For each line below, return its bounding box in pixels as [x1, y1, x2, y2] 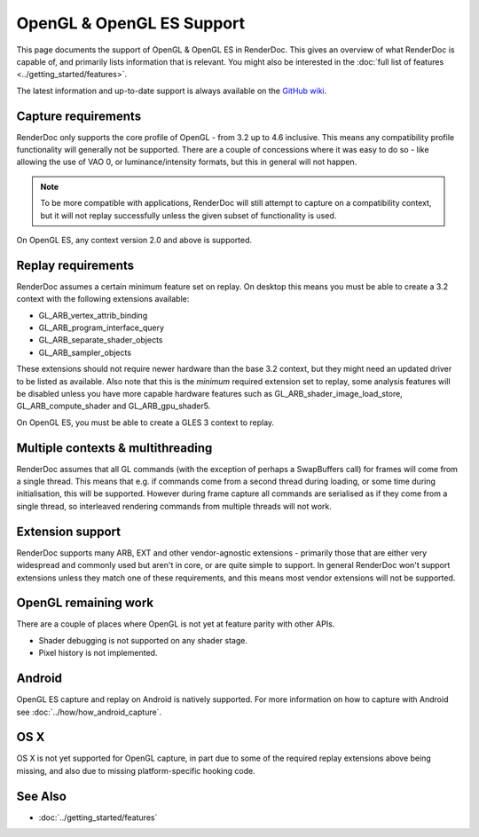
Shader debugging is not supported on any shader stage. [38, 635, 248, 645]
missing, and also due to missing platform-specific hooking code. [16, 765, 256, 776]
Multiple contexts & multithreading [16, 440, 213, 455]
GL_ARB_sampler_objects [38, 347, 132, 358]
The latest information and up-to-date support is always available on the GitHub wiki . [16, 85, 327, 96]
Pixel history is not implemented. [38, 648, 158, 659]
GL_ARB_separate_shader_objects [38, 335, 163, 345]
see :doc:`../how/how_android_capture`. [16, 707, 162, 717]
